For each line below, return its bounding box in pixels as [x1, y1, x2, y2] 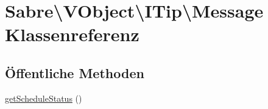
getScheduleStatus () [5, 91, 82, 104]
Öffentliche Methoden [5, 63, 144, 82]
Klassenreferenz [5, 22, 139, 47]
